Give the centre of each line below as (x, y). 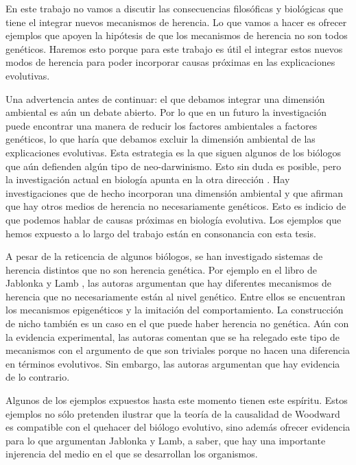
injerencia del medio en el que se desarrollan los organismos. (132, 454)
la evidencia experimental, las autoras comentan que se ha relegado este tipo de (173, 336)
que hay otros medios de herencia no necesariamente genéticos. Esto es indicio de (176, 206)
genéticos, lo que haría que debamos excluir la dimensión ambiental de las (161, 139)
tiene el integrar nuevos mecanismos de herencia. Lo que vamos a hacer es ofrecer (176, 22)
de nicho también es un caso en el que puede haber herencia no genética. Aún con (177, 323)
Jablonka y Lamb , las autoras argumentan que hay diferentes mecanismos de (168, 283)
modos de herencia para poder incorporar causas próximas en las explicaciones (170, 62)
